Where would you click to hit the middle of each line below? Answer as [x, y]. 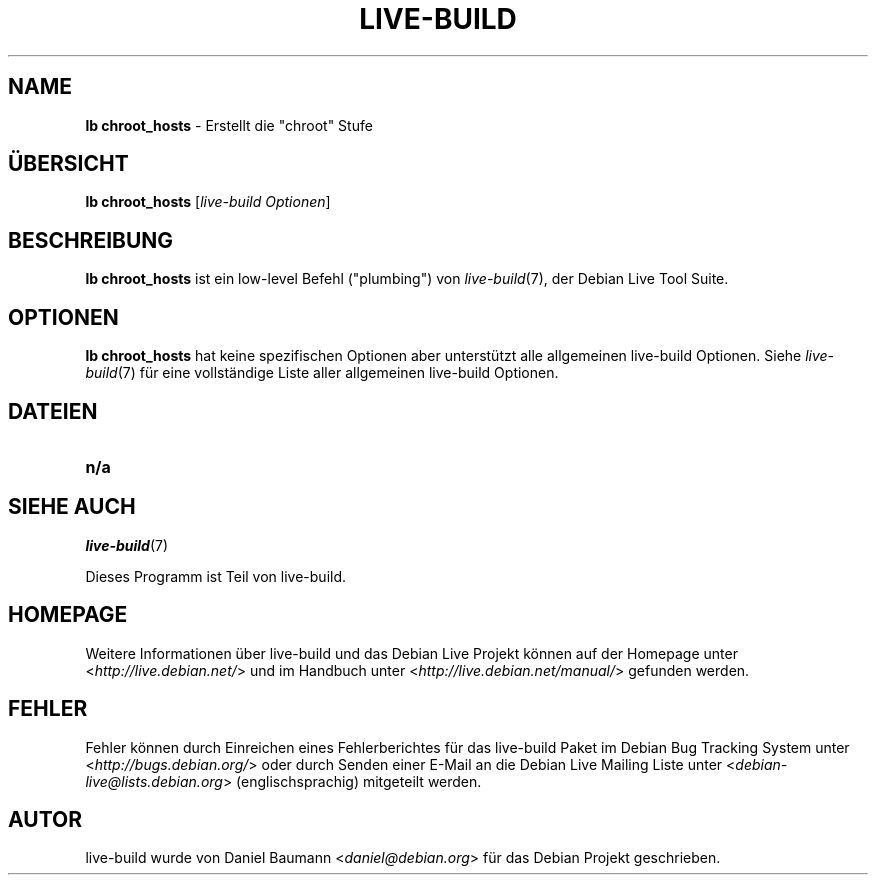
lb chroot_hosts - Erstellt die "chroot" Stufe [229, 125]
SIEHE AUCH [72, 507]
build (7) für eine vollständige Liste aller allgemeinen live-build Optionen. [322, 373]
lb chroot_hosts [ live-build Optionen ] [208, 202]
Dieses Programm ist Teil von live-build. [216, 576]
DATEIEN [53, 411]
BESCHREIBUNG [91, 240]
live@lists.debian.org [154, 781]
